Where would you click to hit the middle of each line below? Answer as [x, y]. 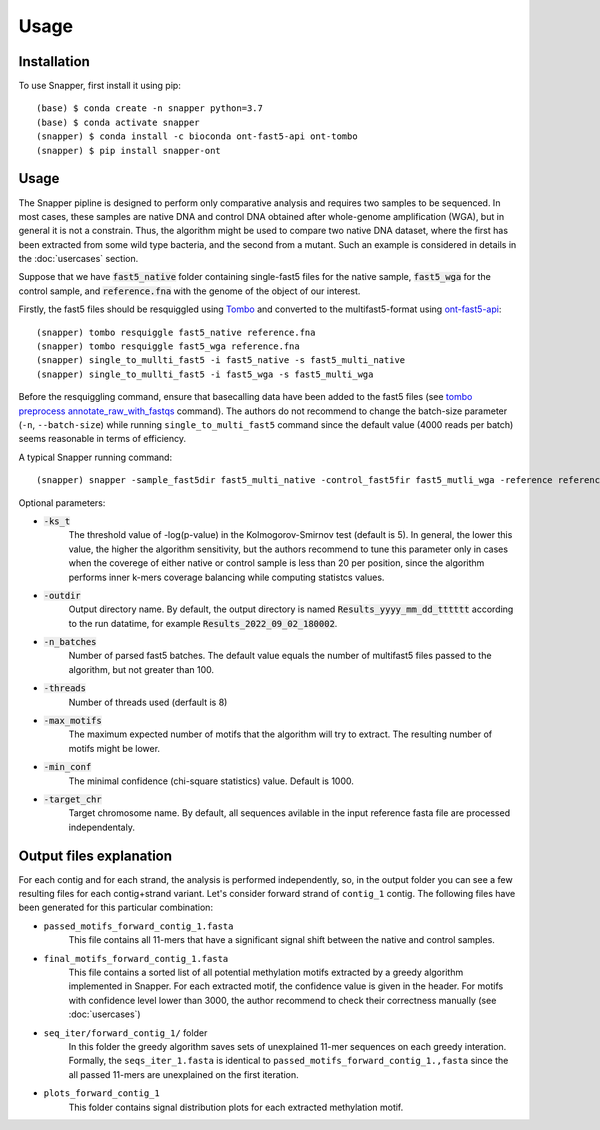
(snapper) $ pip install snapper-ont [129, 150]
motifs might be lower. [114, 748]
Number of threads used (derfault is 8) [148, 702]
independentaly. [101, 827]
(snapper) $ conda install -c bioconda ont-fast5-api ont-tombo [197, 136]
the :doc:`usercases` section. [78, 259]
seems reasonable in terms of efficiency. [102, 439]
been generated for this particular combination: [116, 907]
